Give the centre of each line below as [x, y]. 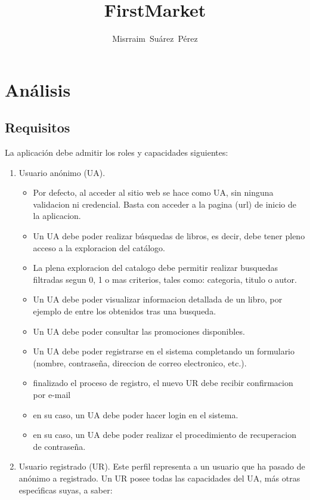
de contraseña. [59, 446]
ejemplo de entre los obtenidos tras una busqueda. [125, 311]
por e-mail [52, 395]
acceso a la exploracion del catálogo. [99, 247]
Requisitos [38, 127]
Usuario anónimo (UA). [62, 172]
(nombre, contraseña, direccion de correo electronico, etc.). [140, 362]
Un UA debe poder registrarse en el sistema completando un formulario [164, 351]
